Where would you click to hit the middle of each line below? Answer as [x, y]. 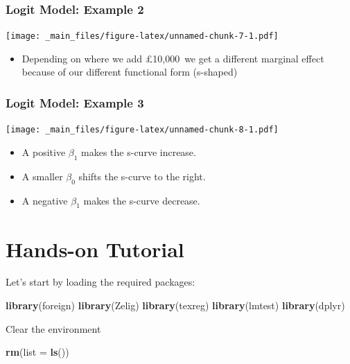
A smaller [42, 176]
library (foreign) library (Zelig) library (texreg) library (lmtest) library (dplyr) [175, 305]
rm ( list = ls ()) [37, 352]
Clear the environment [53, 328]
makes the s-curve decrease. [142, 200]
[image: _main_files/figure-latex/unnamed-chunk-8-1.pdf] [142, 130]
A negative [45, 200]
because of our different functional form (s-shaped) [130, 72]
